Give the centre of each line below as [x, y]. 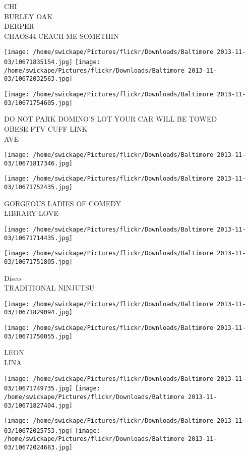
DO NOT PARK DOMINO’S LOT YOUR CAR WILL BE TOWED [111, 119]
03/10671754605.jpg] [39, 103]
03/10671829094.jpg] [39, 312]
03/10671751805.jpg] [39, 262]
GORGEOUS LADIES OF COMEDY [63, 203]
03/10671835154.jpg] [39, 62]
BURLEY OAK [28, 16]
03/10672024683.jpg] [39, 448]
